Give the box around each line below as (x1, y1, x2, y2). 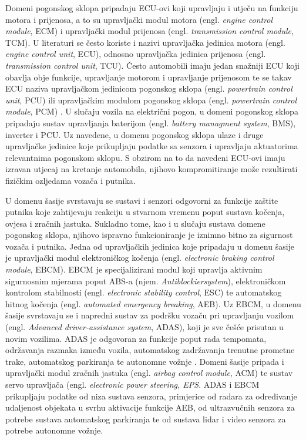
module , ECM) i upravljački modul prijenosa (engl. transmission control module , (5, 25, 294, 37)
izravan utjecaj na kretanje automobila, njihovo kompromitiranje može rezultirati (5, 163, 298, 175)
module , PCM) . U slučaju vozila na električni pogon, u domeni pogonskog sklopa (5, 105, 298, 117)
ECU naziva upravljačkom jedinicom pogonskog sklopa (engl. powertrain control (5, 82, 292, 95)
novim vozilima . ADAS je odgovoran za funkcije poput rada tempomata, (5, 332, 267, 344)
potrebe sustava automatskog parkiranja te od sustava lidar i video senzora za (5, 412, 286, 425)
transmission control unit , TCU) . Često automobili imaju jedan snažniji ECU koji (5, 59, 300, 71)
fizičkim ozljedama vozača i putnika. (5, 174, 136, 186)
